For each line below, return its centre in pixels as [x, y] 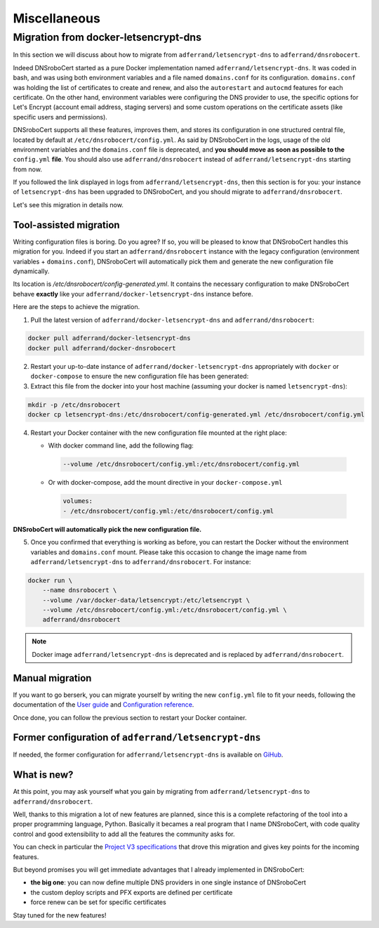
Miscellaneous [57, 18]
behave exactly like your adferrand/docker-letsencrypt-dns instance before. [133, 294]
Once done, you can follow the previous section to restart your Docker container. [130, 717]
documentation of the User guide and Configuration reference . [104, 705]
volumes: [78, 501]
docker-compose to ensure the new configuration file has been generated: [140, 377]
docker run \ [50, 580]
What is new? [43, 775]
